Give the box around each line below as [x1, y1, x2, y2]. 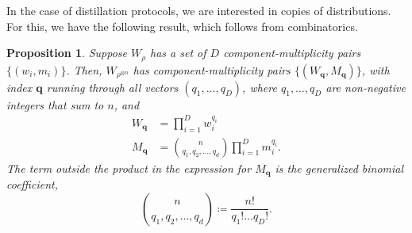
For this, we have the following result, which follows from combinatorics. [6, 17, 358, 34]
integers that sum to [6, 96, 104, 113]
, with [361, 61, 390, 78]
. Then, [66, 61, 102, 78]
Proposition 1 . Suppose [6, 44, 127, 61]
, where [242, 78, 277, 95]
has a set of [150, 44, 206, 61]
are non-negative [325, 78, 406, 95]
